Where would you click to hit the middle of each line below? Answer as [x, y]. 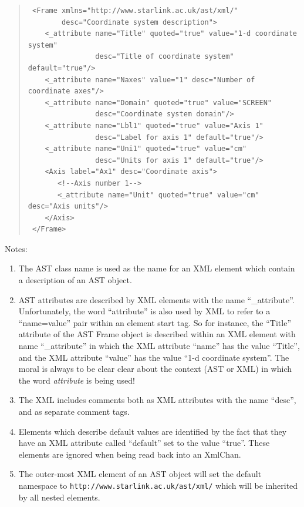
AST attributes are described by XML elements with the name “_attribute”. [156, 299]
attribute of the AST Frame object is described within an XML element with [157, 334]
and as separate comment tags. [74, 411]
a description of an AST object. [75, 280]
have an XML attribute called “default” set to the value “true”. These [144, 443]
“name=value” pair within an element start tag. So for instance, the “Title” [155, 322]
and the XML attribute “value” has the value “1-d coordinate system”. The [154, 357]
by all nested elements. [59, 497]
